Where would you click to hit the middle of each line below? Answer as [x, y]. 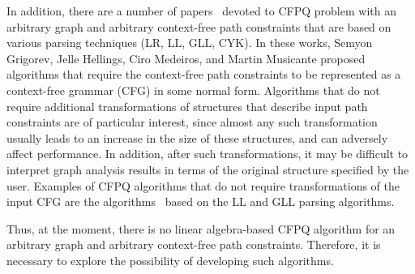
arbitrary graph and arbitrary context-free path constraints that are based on [199, 26]
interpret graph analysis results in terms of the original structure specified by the [208, 169]
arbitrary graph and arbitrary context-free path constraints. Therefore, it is [194, 244]
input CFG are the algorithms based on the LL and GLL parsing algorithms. [201, 201]
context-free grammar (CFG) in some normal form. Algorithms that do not [193, 90]
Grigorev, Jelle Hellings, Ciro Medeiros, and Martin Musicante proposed [186, 58]
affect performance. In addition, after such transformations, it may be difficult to [207, 154]
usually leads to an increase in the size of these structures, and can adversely [197, 137]
